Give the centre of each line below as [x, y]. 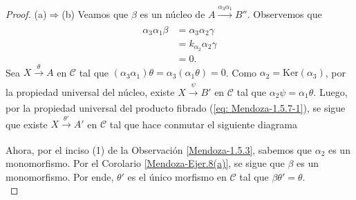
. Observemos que [284, 14]
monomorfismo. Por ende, [60, 176]
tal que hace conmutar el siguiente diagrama [203, 124]
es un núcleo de [172, 14]
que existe [27, 124]
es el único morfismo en [177, 176]
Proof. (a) [26, 14]
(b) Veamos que [95, 14]
